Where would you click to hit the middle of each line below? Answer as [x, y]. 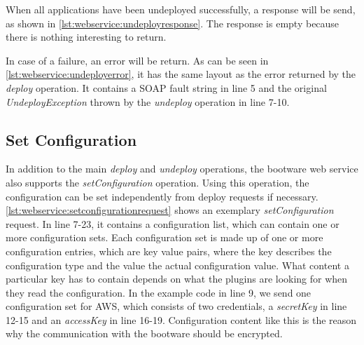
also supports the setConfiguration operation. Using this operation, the [157, 182]
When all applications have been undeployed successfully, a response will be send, [181, 9]
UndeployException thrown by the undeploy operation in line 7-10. [148, 101]
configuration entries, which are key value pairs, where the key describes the [169, 251]
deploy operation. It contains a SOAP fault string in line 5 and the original [166, 87]
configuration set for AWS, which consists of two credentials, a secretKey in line [176, 306]
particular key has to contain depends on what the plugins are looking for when [177, 279]
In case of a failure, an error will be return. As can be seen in [137, 60]
